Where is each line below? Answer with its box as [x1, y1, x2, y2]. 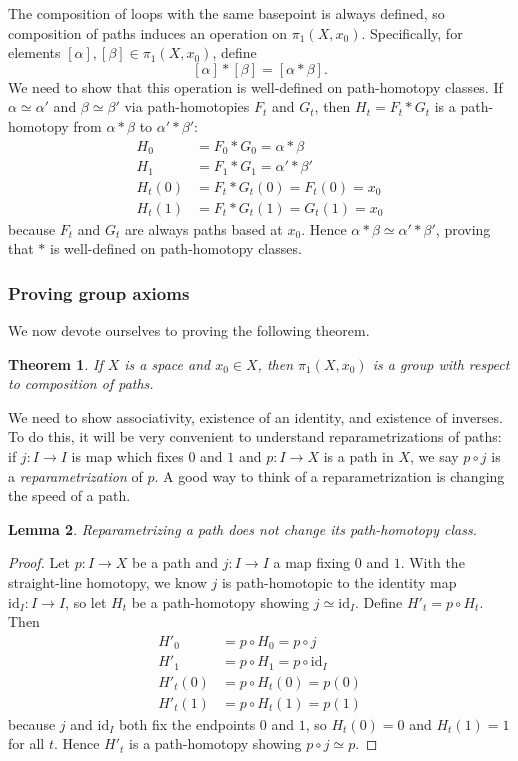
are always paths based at [125, 218, 283, 239]
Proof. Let [8, 552, 70, 573]
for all [8, 733, 45, 754]
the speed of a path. [8, 485, 131, 506]
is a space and [124, 353, 211, 374]
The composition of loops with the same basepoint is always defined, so [8, 3, 445, 23]
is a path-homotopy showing [129, 733, 302, 754]
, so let [65, 591, 107, 612]
